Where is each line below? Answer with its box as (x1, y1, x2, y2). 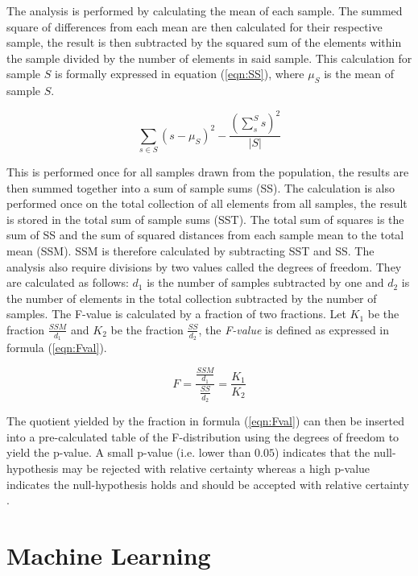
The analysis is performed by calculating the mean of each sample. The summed (6, 2, 403, 19)
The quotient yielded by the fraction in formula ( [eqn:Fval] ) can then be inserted (6, 412, 404, 429)
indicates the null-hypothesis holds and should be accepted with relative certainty (6, 475, 409, 492)
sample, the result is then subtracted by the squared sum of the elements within (6, 34, 402, 51)
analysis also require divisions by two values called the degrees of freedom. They (6, 258, 402, 275)
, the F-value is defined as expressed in (198, 321, 390, 338)
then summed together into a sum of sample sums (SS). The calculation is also (6, 179, 395, 196)
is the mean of (324, 65, 394, 82)
